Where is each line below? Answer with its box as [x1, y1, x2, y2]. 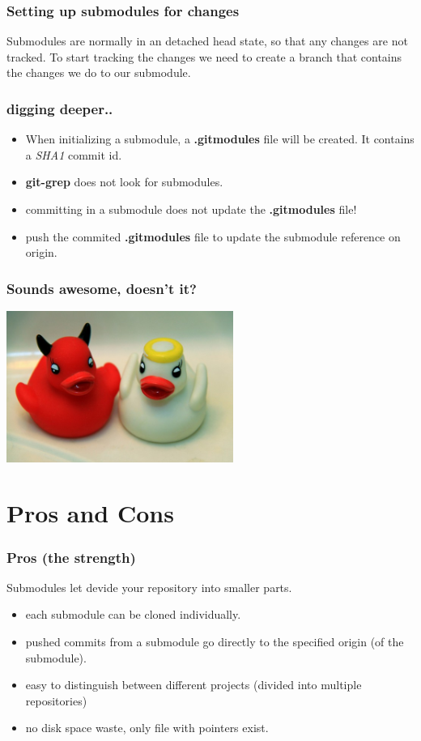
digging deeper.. [6, 98, 113, 118]
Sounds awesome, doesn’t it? [6, 278, 197, 298]
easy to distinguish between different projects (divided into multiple [25, 676, 362, 693]
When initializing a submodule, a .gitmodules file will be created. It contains [25, 130, 415, 147]
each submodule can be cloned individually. [25, 606, 241, 623]
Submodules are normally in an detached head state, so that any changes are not [6, 32, 408, 49]
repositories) [25, 692, 87, 709]
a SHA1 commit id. [25, 146, 122, 163]
